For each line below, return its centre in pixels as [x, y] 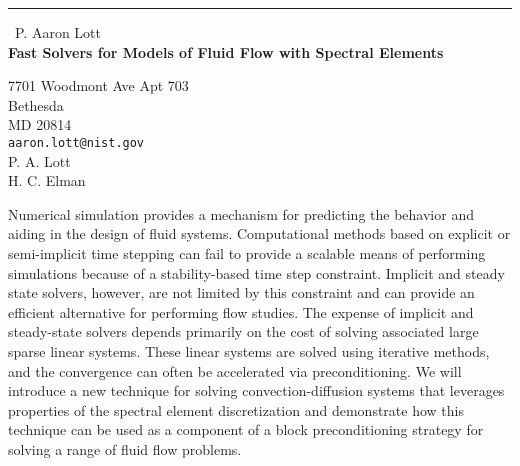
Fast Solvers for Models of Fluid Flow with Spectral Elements [226, 51]
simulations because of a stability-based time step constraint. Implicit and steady [256, 272]
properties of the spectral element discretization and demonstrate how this [236, 409]
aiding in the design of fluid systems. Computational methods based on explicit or [259, 233]
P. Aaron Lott [58, 32]
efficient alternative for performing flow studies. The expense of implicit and [241, 311]
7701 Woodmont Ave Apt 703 [98, 85]
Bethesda [36, 104]
